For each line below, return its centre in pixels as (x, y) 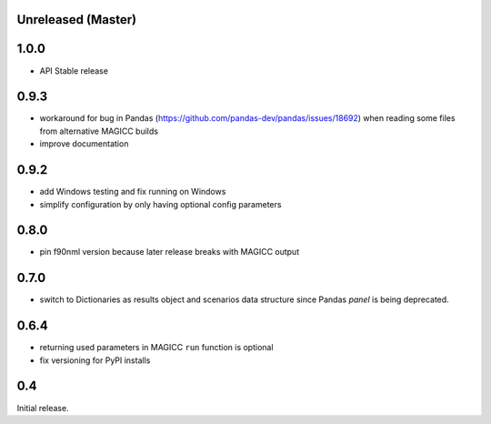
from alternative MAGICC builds (99, 131)
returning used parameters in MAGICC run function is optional (156, 348)
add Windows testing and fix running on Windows (133, 192)
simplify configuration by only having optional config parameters (160, 204)
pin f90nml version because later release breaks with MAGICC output (170, 252)
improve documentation (84, 144)
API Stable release (74, 71)
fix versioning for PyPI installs (95, 360)
